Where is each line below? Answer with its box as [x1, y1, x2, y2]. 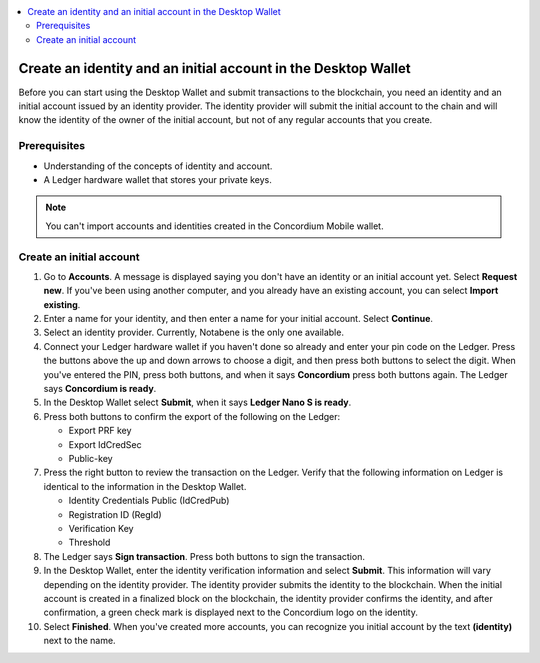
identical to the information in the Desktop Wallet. [43, 480, 247, 492]
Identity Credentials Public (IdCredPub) [68, 495, 230, 507]
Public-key [68, 453, 114, 464]
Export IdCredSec [68, 438, 142, 450]
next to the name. [43, 635, 116, 647]
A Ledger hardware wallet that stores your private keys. [43, 174, 272, 185]
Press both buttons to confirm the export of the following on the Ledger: [43, 410, 341, 422]
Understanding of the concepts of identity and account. [43, 160, 273, 172]
